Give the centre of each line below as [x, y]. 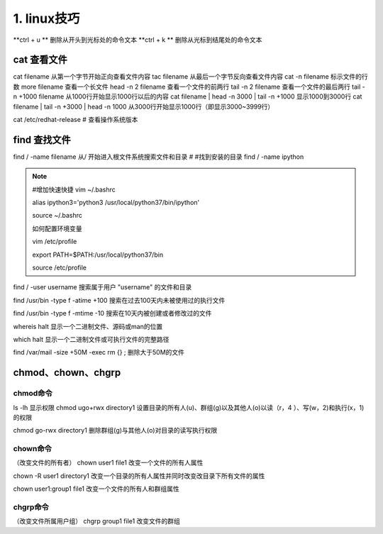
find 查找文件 [42, 139]
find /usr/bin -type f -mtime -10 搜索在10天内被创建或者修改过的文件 [112, 313]
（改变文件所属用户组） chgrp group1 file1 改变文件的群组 [97, 521]
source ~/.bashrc [57, 216]
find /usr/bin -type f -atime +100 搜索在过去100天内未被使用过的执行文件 [119, 300]
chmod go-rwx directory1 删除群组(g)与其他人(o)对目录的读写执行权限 [115, 430]
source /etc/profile [60, 268]
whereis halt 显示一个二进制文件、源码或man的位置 [88, 326]
